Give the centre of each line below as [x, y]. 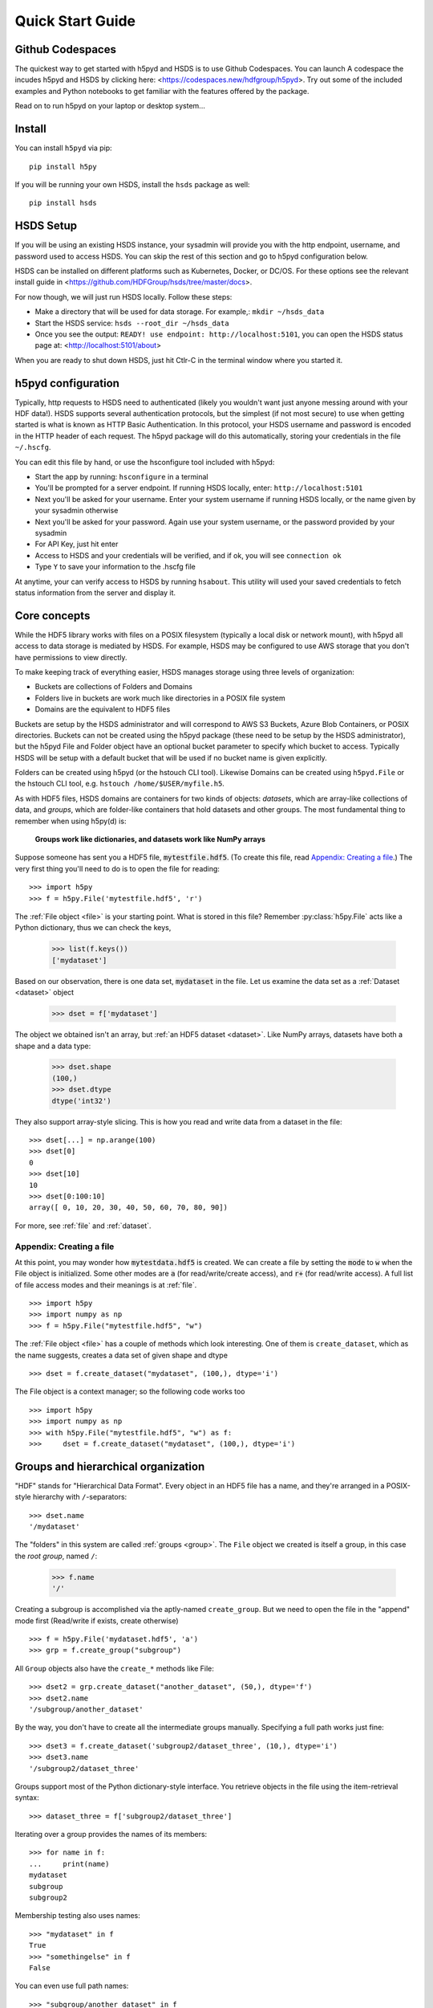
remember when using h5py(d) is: [71, 821]
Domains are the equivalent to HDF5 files [103, 709]
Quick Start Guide [75, 21]
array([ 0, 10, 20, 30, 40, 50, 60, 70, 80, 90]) [129, 1208]
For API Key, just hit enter [77, 544]
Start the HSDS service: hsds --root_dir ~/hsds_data [132, 323]
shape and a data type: [53, 1046]
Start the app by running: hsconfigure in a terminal [121, 476]
